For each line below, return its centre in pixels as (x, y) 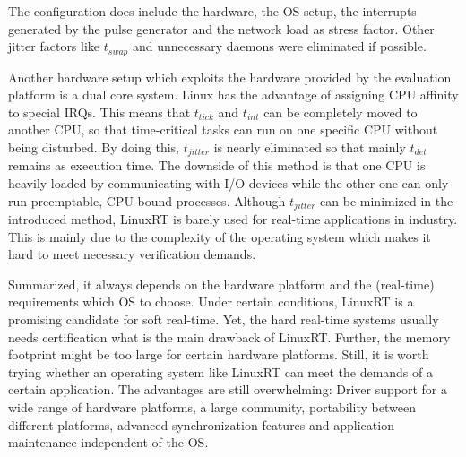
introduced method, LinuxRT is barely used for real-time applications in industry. (233, 219)
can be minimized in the (387, 200)
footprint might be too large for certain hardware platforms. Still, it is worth (219, 354)
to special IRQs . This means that (99, 112)
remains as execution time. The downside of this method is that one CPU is (217, 165)
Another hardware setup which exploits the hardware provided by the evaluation (230, 77)
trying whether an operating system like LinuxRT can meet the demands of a (220, 371)
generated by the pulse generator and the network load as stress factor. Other (221, 28)
